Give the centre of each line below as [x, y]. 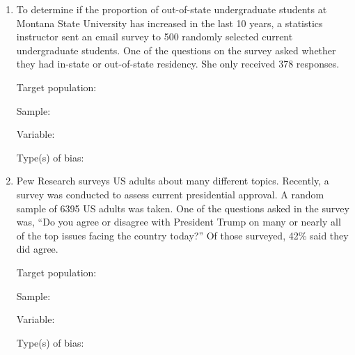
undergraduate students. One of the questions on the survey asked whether [176, 50]
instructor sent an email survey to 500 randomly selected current [155, 37]
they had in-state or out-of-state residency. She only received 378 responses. [178, 64]
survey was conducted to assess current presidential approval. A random [170, 194]
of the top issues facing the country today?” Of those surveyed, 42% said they [182, 235]
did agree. [37, 249]
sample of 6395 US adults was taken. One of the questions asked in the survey [183, 208]
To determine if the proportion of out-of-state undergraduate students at [172, 9]
